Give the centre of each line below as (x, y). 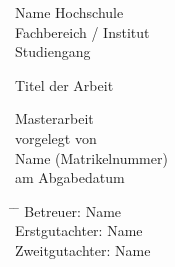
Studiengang (53, 51)
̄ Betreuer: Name (68, 210)
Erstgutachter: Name (79, 230)
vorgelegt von (56, 137)
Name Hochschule (69, 12)
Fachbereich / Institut (82, 31)
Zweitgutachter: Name (83, 249)
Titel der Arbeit (64, 84)
